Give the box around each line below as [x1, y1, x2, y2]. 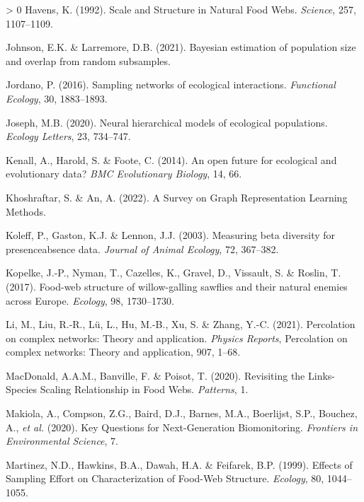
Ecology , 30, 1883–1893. [6, 91, 108, 105]
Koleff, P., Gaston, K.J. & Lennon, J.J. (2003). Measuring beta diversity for [6, 228, 336, 243]
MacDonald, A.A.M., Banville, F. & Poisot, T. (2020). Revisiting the [6, 368, 305, 383]
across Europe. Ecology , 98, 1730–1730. [6, 293, 174, 308]
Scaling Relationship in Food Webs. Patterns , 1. [40, 382, 249, 397]
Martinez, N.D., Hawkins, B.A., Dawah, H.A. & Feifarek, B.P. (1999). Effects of [6, 457, 353, 472]
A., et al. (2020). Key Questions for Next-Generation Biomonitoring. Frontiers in [6, 419, 358, 434]
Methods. [6, 204, 46, 218]
